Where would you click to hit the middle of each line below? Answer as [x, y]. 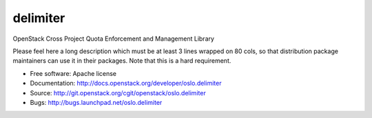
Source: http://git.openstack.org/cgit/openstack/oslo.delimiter [118, 92]
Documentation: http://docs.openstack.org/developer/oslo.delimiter [126, 83]
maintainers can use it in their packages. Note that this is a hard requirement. [122, 61]
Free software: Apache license [73, 73]
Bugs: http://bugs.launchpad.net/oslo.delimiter [96, 102]
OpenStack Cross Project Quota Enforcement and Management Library [114, 39]
